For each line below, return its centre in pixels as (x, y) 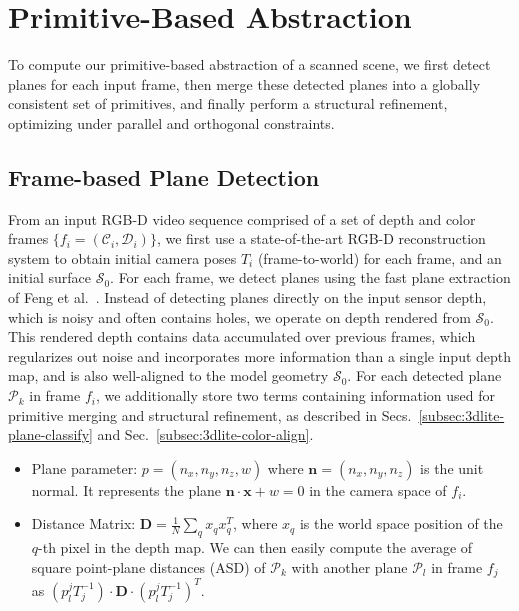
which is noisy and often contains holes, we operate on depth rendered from (239, 316)
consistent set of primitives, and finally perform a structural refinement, (228, 103)
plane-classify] (50, 434)
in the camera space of (378, 489)
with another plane (349, 566)
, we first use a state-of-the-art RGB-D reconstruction (321, 238)
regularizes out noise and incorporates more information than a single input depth (260, 355)
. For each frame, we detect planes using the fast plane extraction (310, 277)
